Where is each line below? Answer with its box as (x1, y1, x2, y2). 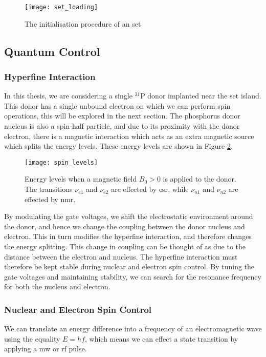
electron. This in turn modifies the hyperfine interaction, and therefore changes (4, 231, 252, 242)
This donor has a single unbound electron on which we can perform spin (4, 100, 231, 111)
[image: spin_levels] (25, 158, 98, 166)
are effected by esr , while (111, 184, 189, 194)
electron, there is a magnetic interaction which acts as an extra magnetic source (4, 130, 254, 141)
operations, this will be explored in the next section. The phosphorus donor (4, 110, 240, 121)
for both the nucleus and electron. (4, 281, 110, 292)
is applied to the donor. (163, 173, 236, 184)
